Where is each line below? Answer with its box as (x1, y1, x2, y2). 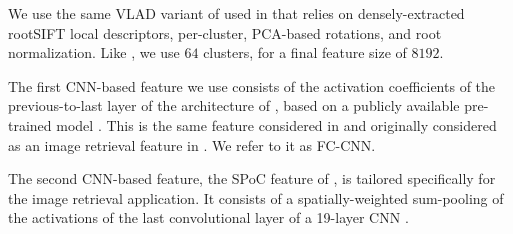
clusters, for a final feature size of (203, 42, 407, 63)
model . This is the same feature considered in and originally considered (56, 114, 497, 135)
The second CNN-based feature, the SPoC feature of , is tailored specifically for (8, 168, 496, 189)
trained (8, 114, 52, 135)
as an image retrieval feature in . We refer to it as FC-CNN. (8, 134, 376, 155)
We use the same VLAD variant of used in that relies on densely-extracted (8, 3, 465, 23)
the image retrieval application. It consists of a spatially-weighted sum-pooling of (8, 187, 504, 208)
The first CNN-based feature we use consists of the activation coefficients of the (8, 75, 496, 96)
